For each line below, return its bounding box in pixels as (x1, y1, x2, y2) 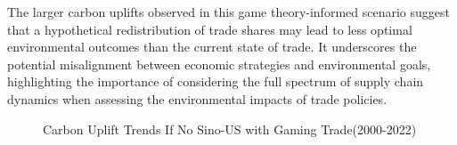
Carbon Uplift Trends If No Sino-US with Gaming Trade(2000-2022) (43, 119, 417, 138)
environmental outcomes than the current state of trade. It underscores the (7, 37, 417, 56)
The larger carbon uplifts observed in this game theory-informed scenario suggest (7, 3, 450, 20)
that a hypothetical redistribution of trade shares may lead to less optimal (7, 20, 412, 38)
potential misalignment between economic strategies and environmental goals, (7, 54, 431, 73)
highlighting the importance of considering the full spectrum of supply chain (7, 72, 424, 91)
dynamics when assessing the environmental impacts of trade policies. (7, 89, 388, 108)
